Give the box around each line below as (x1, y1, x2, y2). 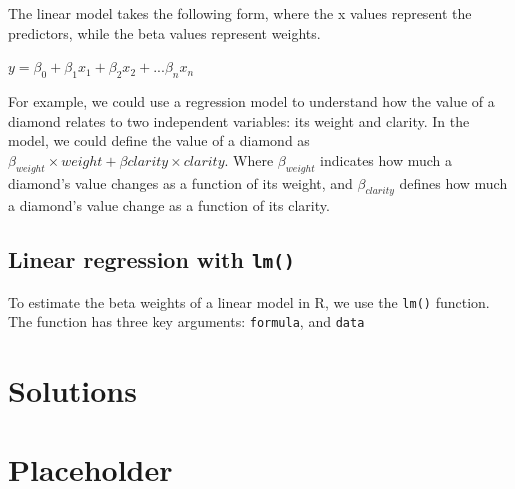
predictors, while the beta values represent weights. (8, 22, 321, 43)
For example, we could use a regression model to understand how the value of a (8, 90, 495, 111)
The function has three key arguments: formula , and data (8, 311, 365, 332)
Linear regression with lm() (8, 244, 295, 275)
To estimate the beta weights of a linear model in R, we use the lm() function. (8, 291, 490, 312)
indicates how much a (320, 149, 453, 170)
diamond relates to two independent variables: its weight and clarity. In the (8, 110, 470, 131)
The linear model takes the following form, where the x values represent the (8, 3, 472, 23)
